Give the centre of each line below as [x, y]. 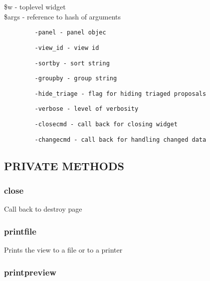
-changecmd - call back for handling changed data [120, 140]
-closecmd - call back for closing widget [106, 125]
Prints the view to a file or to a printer [63, 250]
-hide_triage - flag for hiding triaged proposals [120, 94]
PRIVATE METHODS [64, 165]
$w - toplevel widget [35, 6]
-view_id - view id [67, 48]
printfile [20, 231]
